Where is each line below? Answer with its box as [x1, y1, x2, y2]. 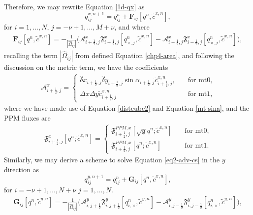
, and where [114, 22, 150, 32]
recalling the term [4, 50, 58, 61]
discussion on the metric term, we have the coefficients [4, 62, 168, 72]
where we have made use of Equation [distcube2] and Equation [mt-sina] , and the [4, 103, 250, 113]
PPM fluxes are [4, 112, 51, 123]
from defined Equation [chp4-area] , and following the [75, 50, 234, 61]
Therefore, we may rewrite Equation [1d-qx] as [4, 1, 145, 11]
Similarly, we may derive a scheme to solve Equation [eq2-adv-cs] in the [4, 154, 220, 165]
